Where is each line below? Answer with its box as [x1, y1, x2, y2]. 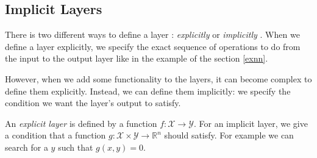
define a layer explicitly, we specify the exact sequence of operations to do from [5, 40, 301, 52]
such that [58, 140, 93, 153]
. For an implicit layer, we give [193, 117, 308, 129]
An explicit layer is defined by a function [5, 117, 157, 129]
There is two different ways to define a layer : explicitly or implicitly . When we [5, 28, 300, 41]
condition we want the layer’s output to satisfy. [5, 96, 181, 109]
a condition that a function [5, 129, 106, 142]
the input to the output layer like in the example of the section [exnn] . [5, 52, 268, 65]
